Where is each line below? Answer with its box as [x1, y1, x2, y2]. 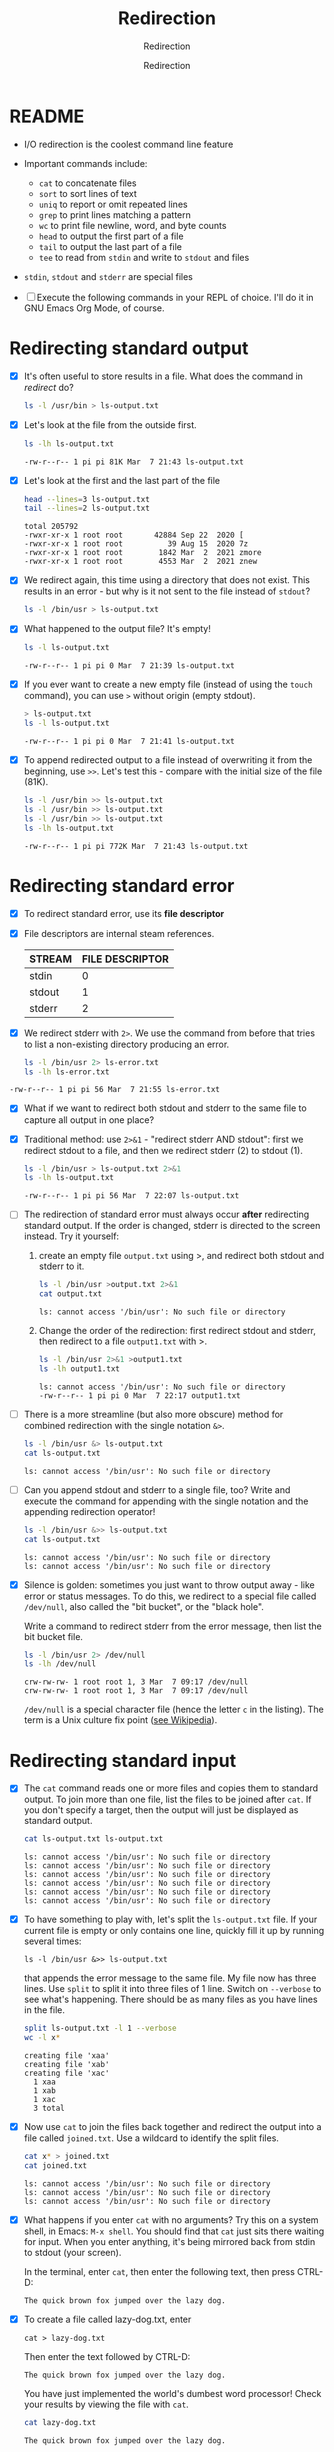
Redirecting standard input [9, 1749, 237, 1772]
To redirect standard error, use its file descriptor [23, 907, 225, 919]
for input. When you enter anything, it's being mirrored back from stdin [23, 2235, 316, 2247]
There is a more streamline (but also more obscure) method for [23, 1408, 284, 1420]
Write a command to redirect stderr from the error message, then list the [23, 1620, 322, 1632]
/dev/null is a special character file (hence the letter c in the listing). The [23, 1703, 324, 1716]
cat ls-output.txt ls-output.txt [23, 1834, 164, 1844]
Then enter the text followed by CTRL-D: [23, 2350, 191, 2362]
